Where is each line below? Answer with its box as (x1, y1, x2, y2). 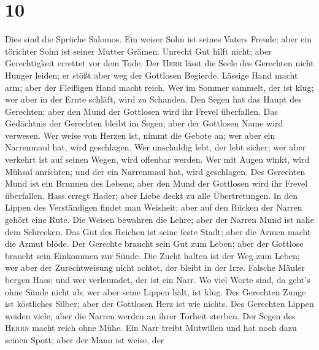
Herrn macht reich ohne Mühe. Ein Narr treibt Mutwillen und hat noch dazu (5, 321, 297, 334)
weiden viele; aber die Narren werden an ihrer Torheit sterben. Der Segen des (5, 309, 296, 322)
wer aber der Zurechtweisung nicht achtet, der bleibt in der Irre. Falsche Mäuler (5, 261, 305, 274)
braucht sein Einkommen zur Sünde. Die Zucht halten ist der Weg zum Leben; (5, 249, 300, 262)
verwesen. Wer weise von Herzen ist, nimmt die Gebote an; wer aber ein (5, 128, 275, 141)
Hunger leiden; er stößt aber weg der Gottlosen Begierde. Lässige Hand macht (5, 68, 298, 81)
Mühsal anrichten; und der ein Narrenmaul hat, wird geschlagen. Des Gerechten (5, 165, 306, 177)
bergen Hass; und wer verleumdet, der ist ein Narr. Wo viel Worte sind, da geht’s (5, 273, 310, 286)
